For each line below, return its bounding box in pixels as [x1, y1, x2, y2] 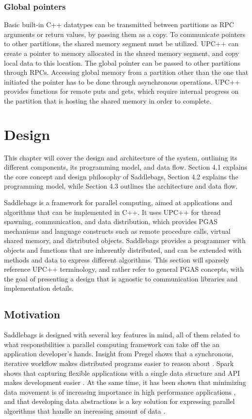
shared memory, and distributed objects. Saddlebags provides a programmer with [4, 235, 246, 245]
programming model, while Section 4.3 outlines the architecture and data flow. [4, 181, 238, 191]
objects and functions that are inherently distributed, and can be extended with [4, 245, 242, 255]
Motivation [4, 307, 60, 322]
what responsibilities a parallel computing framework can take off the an [4, 339, 220, 349]
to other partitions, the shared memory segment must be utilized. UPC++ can [4, 38, 239, 49]
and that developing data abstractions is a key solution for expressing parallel [4, 396, 235, 406]
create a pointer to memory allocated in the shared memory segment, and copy [4, 48, 239, 58]
